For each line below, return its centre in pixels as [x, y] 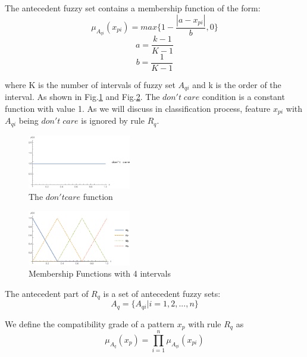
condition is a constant [243, 97]
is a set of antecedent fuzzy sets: [162, 293]
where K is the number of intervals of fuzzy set [90, 84]
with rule [205, 323]
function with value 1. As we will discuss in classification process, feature [138, 108]
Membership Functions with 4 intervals [100, 273]
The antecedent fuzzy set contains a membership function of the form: [133, 8]
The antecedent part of [47, 293]
